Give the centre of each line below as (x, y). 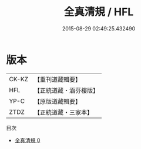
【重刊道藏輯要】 (57, 79)
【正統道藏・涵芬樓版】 (66, 90)
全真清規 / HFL (99, 12)
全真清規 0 (27, 140)
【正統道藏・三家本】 (63, 112)
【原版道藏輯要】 (57, 101)
